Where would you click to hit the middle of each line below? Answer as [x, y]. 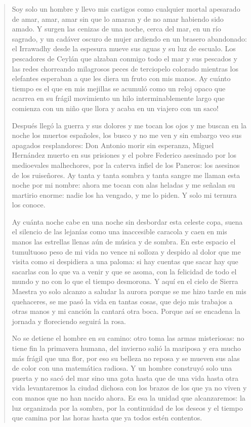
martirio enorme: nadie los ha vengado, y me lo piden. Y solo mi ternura [124, 194]
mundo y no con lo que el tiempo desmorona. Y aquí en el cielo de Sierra [125, 281]
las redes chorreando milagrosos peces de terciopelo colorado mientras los [125, 68]
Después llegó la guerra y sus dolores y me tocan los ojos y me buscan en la [129, 125]
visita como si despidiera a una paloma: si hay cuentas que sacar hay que [125, 261]
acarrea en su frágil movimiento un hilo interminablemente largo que [118, 98]
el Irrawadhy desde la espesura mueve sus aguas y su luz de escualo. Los [124, 48]
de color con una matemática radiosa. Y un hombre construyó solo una [122, 368]
